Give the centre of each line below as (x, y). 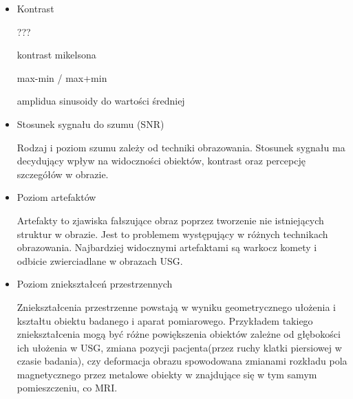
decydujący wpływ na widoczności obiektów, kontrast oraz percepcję (161, 161)
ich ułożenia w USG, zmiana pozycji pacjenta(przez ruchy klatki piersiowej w (179, 347)
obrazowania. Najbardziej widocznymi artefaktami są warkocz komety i (167, 247)
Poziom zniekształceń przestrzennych (95, 284)
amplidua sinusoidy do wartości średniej (101, 101)
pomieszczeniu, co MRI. (67, 388)
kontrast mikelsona (56, 55)
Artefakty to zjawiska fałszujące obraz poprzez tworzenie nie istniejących (170, 220)
